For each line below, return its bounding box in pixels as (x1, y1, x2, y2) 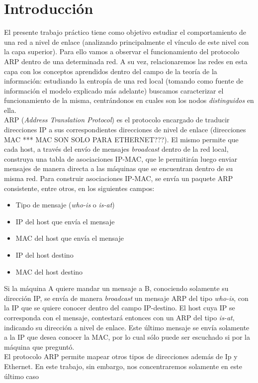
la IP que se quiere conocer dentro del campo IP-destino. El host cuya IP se (4, 302, 235, 313)
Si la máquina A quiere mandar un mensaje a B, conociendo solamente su (4, 283, 229, 293)
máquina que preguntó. (4, 341, 75, 352)
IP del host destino (15, 250, 74, 260)
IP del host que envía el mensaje (15, 216, 115, 226)
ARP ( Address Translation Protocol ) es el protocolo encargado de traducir (4, 114, 230, 125)
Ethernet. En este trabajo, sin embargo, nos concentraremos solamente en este (4, 361, 242, 371)
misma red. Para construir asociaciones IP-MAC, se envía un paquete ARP (4, 173, 233, 184)
